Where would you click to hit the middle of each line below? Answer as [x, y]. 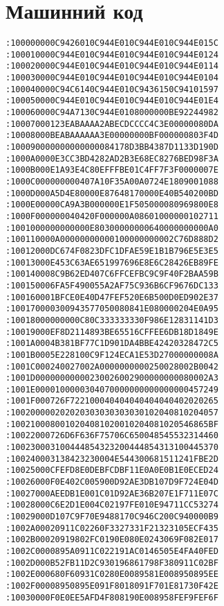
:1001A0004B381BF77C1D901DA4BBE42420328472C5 [112, 344]
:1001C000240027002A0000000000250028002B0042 [112, 366]
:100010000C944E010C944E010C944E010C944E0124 [112, 54]
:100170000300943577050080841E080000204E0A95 [112, 309]
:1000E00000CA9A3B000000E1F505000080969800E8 [112, 205]
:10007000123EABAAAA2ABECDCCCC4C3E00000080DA [112, 124]
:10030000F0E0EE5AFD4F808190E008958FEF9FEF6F [112, 597]
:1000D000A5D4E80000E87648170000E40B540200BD [112, 193]
